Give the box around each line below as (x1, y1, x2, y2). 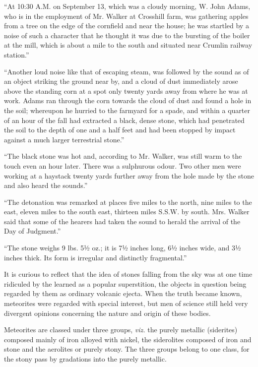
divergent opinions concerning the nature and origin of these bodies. (4, 307, 211, 318)
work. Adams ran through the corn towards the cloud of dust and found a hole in (4, 95, 252, 106)
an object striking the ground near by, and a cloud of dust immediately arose (4, 76, 238, 86)
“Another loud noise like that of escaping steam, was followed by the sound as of (4, 66, 249, 76)
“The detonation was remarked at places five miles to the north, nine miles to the (4, 196, 252, 207)
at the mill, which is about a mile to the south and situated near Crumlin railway (4, 40, 253, 50)
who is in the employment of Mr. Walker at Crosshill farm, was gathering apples (4, 10, 249, 21)
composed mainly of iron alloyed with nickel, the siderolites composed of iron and (4, 334, 252, 344)
